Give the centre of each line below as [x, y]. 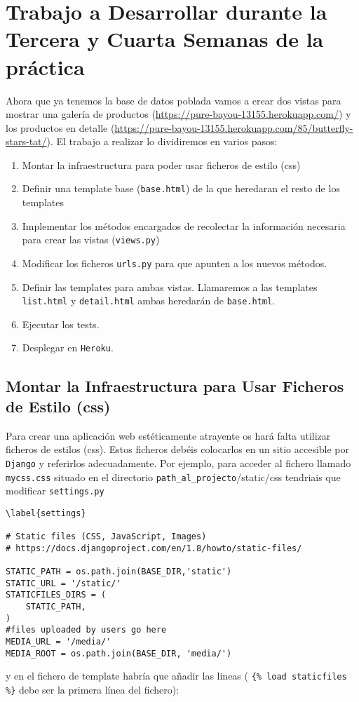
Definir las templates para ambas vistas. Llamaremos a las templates [170, 286]
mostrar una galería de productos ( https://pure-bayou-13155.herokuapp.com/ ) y [178, 114]
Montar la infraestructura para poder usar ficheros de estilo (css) [161, 164]
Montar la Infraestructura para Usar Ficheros [175, 385]
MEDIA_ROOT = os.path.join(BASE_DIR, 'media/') [119, 653]
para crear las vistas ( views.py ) [91, 239]
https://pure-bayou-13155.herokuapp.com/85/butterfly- [234, 127]
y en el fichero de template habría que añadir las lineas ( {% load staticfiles [176, 676]
